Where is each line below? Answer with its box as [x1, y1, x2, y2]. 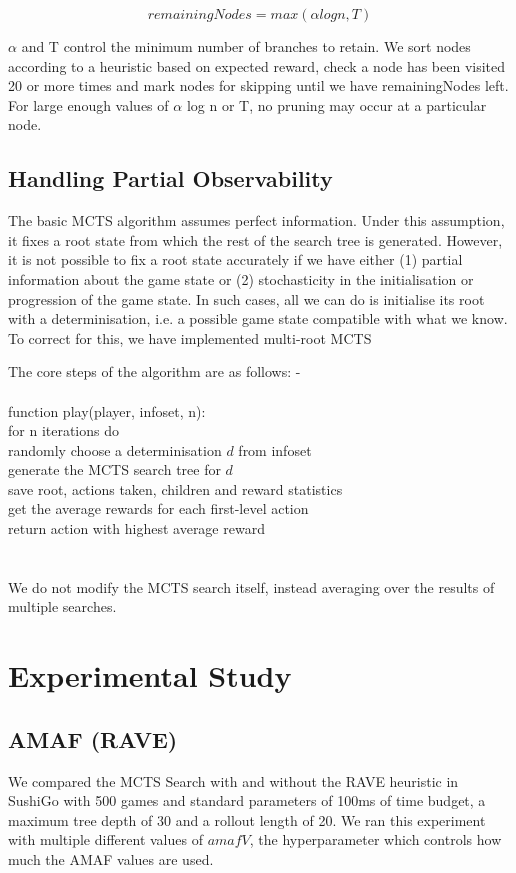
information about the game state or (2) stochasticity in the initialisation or [8, 268, 474, 289]
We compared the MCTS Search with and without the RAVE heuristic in [8, 770, 459, 791]
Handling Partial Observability [8, 163, 333, 194]
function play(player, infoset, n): [8, 400, 206, 421]
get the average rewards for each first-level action [8, 498, 309, 519]
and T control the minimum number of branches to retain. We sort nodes [21, 36, 471, 56]
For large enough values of [8, 94, 169, 115]
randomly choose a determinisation [8, 439, 222, 460]
